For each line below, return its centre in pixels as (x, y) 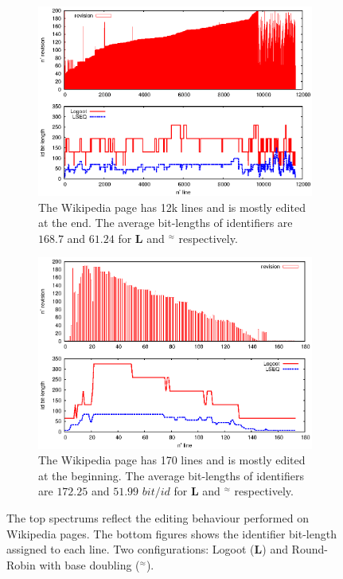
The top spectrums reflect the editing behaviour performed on (158, 518)
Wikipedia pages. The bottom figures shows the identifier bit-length (171, 533)
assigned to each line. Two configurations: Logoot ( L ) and (147, 549)
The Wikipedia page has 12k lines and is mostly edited (172, 207)
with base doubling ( (90, 564)
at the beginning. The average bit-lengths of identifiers (171, 475)
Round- (310, 549)
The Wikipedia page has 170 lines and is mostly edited (172, 460)
